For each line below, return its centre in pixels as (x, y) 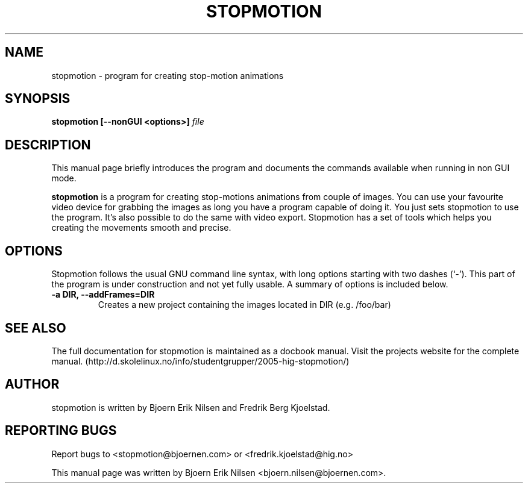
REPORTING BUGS (61, 431)
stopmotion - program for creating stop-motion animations (168, 75)
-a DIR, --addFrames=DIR (103, 295)
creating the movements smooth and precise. (141, 228)
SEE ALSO (36, 328)
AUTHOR (32, 384)
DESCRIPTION (48, 145)
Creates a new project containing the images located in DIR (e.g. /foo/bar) (244, 305)
